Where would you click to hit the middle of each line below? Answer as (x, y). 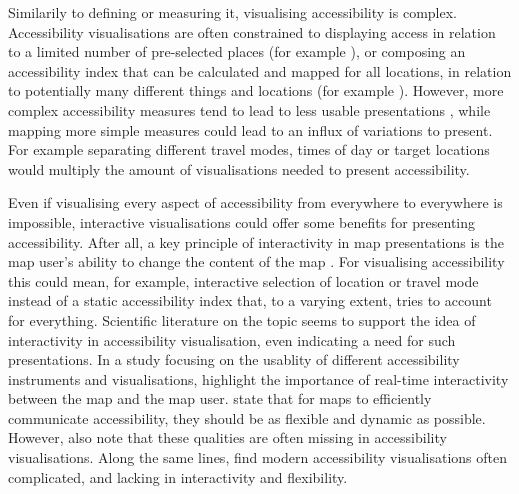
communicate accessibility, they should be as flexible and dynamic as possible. (247, 417)
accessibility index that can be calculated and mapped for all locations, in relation (260, 70)
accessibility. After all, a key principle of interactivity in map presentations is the (256, 241)
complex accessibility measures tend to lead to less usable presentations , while (249, 109)
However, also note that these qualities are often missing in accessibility (227, 437)
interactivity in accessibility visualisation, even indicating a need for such (232, 339)
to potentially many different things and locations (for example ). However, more (256, 90)
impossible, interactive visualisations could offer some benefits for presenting (242, 221)
